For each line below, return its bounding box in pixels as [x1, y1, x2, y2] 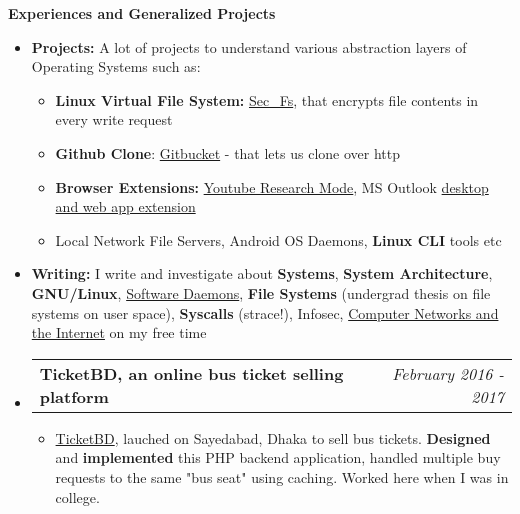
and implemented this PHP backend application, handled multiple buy [55, 447, 501, 468]
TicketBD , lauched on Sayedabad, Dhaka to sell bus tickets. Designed [55, 427, 491, 448]
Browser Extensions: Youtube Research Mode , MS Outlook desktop [55, 176, 489, 197]
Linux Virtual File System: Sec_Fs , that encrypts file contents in [55, 89, 479, 110]
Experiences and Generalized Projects [8, 3, 276, 23]
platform [39, 384, 109, 408]
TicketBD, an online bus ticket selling [39, 361, 344, 385]
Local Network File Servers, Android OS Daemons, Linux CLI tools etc [55, 229, 502, 250]
